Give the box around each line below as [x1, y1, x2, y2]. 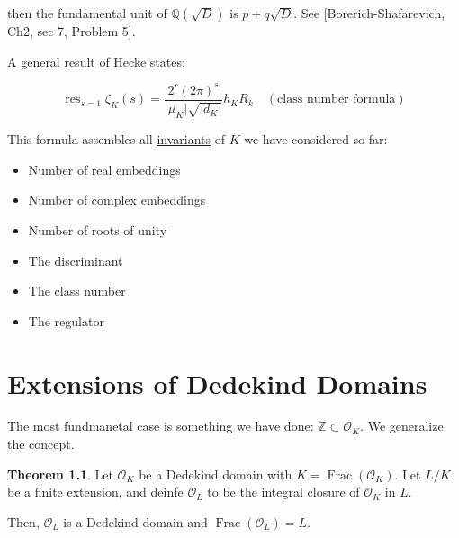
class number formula [277, 93, 396, 106]
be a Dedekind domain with [139, 464, 292, 483]
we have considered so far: [244, 130, 388, 149]
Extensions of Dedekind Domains [7, 364, 427, 401]
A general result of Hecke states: [7, 51, 185, 70]
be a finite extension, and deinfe [7, 482, 184, 501]
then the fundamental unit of [7, 4, 167, 22]
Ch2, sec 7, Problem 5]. [7, 22, 136, 40]
